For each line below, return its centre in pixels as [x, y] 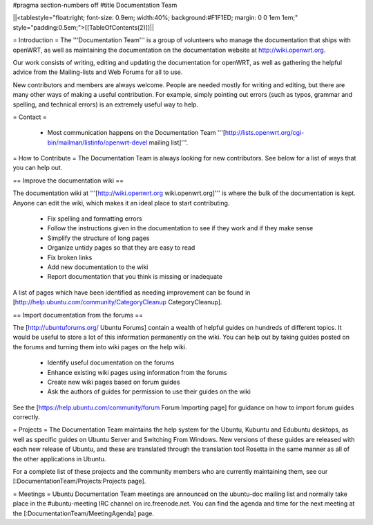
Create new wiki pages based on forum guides [114, 382]
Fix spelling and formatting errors [95, 219]
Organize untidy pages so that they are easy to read [121, 248]
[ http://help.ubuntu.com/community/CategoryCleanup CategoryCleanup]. [117, 302]
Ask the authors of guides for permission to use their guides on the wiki [149, 392]
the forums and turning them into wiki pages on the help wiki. [100, 347]
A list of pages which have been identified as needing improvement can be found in [132, 292]
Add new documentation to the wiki [98, 267]
